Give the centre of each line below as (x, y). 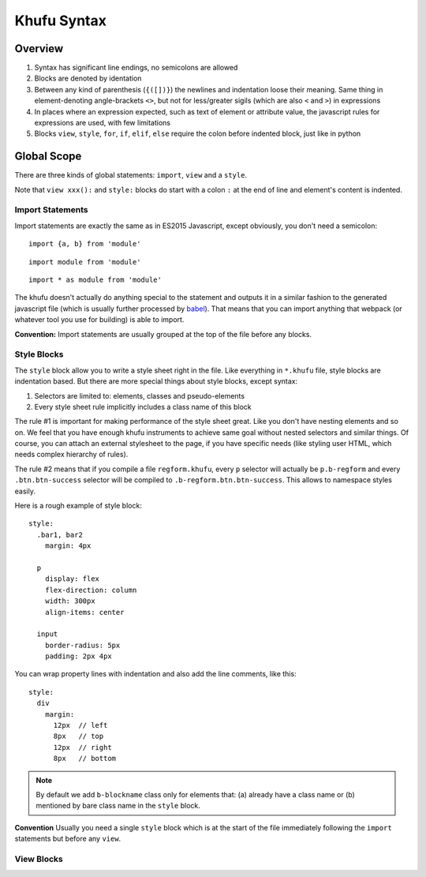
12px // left (80, 725)
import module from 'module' (85, 262)
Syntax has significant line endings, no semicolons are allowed (136, 68)
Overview (39, 49)
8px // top (78, 736)
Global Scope (48, 157)
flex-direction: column (91, 590)
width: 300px (70, 601)
